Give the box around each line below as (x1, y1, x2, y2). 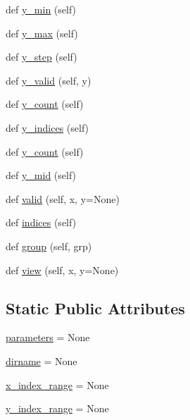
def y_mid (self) (6, 168, 77, 183)
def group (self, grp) (6, 238, 92, 253)
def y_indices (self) (6, 120, 89, 135)
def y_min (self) (6, 2, 77, 16)
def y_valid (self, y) (6, 73, 91, 87)
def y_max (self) (6, 25, 78, 40)
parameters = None (6, 330, 90, 345)
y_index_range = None (6, 401, 109, 416)
